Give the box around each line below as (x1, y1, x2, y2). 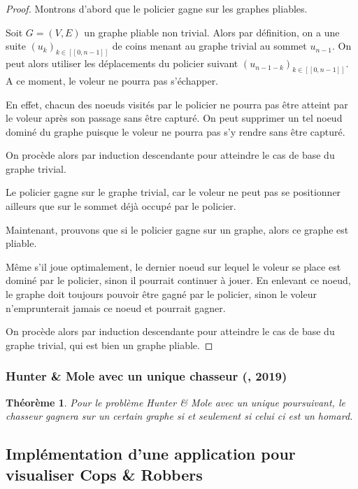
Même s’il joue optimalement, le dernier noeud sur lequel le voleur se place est (6, 259, 341, 274)
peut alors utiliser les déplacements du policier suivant (6, 56, 238, 71)
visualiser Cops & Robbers (6, 463, 203, 485)
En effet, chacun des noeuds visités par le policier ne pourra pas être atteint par (6, 97, 348, 111)
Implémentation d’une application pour (6, 443, 296, 465)
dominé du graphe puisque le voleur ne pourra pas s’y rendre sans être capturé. (6, 124, 345, 139)
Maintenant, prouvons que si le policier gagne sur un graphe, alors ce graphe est (6, 222, 349, 236)
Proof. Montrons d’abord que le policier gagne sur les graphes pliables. (6, 1, 308, 15)
